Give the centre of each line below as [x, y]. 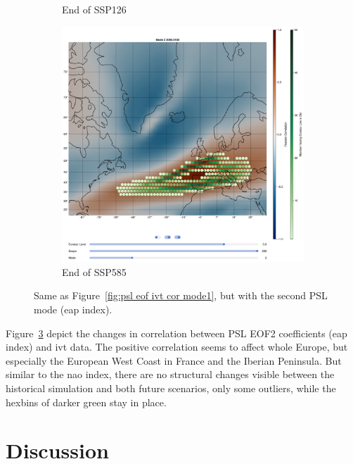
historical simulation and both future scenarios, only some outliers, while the [171, 388]
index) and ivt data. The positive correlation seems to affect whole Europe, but [177, 347]
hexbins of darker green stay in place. [86, 402]
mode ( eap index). [73, 309]
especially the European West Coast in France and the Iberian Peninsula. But [174, 360]
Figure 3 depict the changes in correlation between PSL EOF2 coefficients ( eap [176, 333]
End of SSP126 [94, 9]
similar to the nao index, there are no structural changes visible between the [170, 374]
